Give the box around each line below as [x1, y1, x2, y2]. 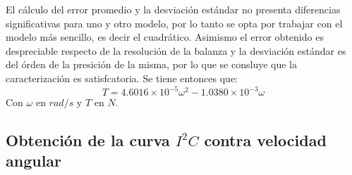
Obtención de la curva [6, 129, 170, 151]
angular [6, 150, 62, 171]
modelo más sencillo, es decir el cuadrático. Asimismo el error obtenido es [6, 30, 324, 44]
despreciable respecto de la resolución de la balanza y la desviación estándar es [6, 43, 346, 58]
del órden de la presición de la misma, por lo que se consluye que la [6, 57, 297, 72]
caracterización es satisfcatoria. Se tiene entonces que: [6, 70, 238, 85]
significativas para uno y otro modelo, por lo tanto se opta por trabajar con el [6, 15, 343, 30]
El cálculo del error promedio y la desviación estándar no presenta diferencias [6, 2, 341, 16]
